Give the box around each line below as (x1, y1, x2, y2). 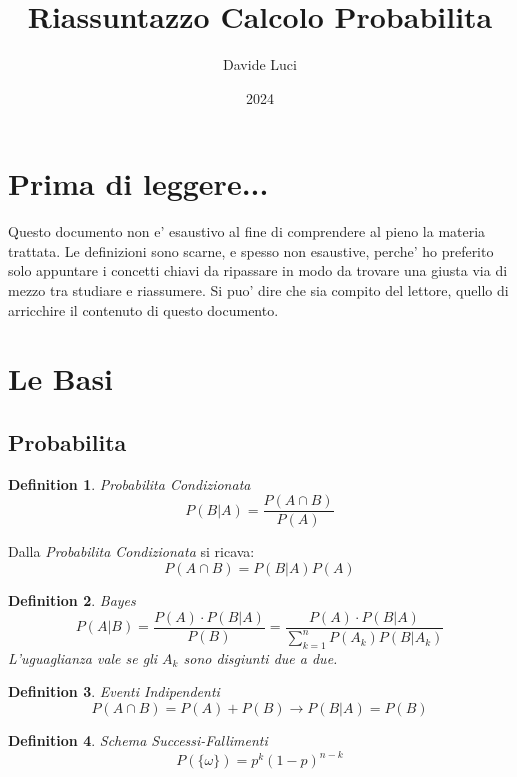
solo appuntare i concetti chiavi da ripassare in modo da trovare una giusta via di (8, 260, 508, 281)
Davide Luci (223, 54, 297, 75)
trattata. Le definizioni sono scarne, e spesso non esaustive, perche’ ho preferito (8, 240, 494, 261)
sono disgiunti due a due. (183, 647, 338, 668)
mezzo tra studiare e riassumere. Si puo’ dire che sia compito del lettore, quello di (8, 280, 509, 301)
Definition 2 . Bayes (8, 590, 136, 611)
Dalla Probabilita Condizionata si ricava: (8, 541, 255, 562)
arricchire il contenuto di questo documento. (8, 299, 279, 320)
